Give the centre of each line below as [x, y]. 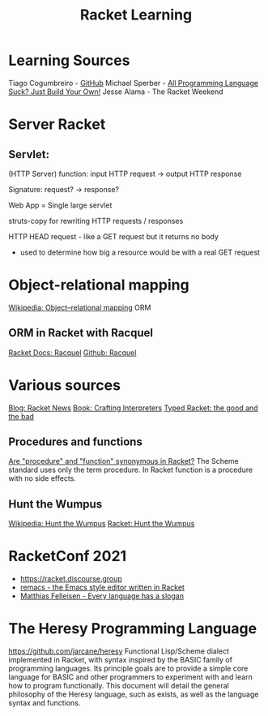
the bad [21, 416]
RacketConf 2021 [68, 556]
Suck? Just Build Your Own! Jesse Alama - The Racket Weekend [116, 92]
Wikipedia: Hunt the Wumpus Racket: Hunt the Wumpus [102, 524]
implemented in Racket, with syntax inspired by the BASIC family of [121, 660]
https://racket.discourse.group [71, 579]
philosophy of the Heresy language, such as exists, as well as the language [134, 694]
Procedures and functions [76, 442]
